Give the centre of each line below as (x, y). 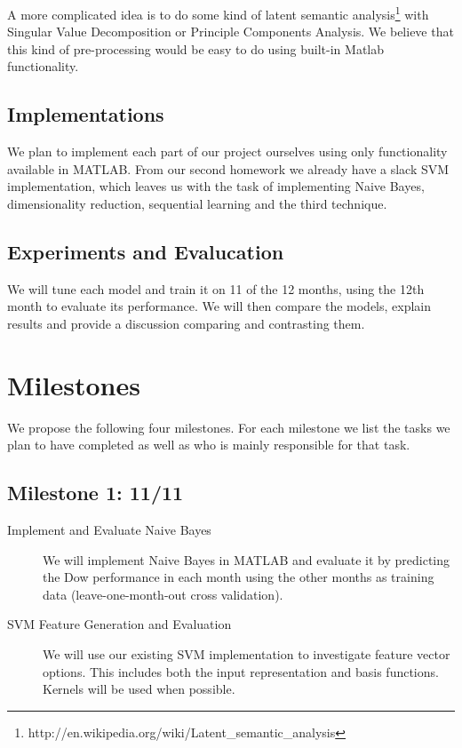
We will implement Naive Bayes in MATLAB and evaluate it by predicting (247, 559)
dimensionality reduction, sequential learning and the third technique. (197, 204)
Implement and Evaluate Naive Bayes (109, 530)
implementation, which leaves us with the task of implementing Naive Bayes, (216, 186)
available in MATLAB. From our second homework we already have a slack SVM (228, 168)
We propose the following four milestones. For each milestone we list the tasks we (229, 427)
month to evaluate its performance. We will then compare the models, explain (219, 306)
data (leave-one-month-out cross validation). (163, 594)
